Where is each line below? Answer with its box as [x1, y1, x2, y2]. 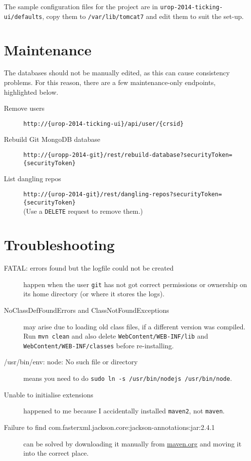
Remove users [4, 103, 45, 113]
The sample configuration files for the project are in [4, 1, 158, 11]
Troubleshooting [4, 235, 115, 255]
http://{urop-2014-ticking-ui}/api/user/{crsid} [23, 120, 184, 127]
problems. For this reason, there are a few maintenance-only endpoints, [4, 77, 216, 87]
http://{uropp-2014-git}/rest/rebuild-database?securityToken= [23, 152, 233, 159]
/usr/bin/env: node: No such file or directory [4, 357, 138, 367]
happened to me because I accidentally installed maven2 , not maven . [23, 406, 225, 416]
